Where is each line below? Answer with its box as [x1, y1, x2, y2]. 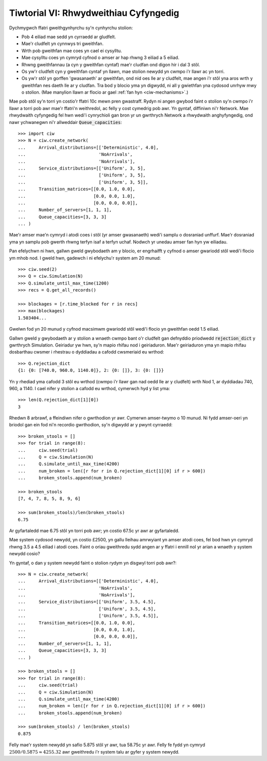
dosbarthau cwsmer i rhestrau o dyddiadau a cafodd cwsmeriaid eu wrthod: [9, 349, 164, 355]
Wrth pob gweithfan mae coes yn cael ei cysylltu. [21, 48, 122, 54]
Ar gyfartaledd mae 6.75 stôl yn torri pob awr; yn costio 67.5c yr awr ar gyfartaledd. [9, 527, 180, 533]
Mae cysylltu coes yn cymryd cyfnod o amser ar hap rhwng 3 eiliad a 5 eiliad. [21, 55, 179, 60]
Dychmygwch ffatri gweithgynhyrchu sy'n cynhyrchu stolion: [9, 25, 133, 31]
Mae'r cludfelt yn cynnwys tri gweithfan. [21, 41, 104, 47]
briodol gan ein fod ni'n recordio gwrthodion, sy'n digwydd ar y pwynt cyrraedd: [9, 422, 173, 428]
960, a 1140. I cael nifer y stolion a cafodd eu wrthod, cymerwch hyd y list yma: [9, 385, 170, 391]
